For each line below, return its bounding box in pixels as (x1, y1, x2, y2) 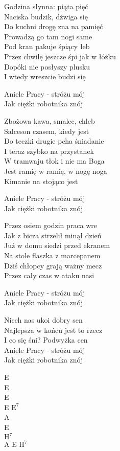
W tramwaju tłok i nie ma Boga (4, 155, 105, 166)
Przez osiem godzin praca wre (4, 220, 97, 231)
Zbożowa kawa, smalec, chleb (4, 115, 95, 126)
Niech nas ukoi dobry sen (4, 314, 83, 325)
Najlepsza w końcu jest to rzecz (4, 324, 103, 335)
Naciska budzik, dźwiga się (4, 11, 88, 21)
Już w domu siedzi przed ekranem (4, 240, 110, 251)
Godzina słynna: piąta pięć (4, 1, 88, 11)
